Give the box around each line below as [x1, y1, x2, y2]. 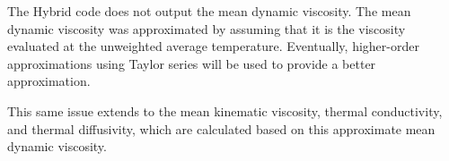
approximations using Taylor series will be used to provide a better [7, 54, 376, 72]
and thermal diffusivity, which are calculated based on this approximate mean [7, 119, 436, 138]
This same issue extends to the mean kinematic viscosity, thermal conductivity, [7, 101, 443, 120]
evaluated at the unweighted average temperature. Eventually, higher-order [7, 37, 419, 55]
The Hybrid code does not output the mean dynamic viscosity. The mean [7, 2, 411, 20]
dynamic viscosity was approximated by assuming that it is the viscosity [7, 19, 406, 38]
